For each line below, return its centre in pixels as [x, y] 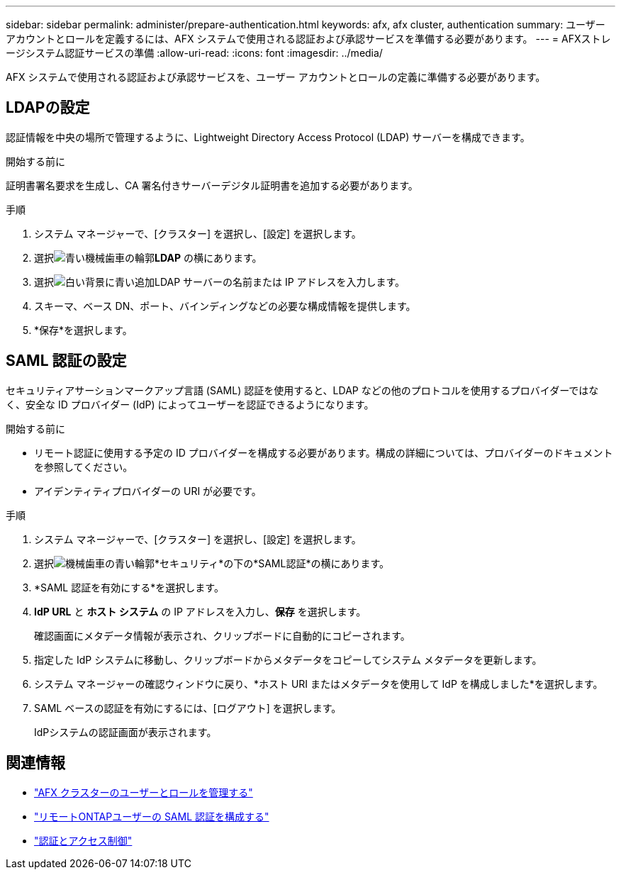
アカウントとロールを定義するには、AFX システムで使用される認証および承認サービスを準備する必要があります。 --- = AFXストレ [308, 39]
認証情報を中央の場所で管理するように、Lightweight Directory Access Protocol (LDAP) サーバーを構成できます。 [268, 137]
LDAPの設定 [48, 108]
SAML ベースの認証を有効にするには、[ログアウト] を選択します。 [188, 708]
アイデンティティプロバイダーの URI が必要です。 [148, 491]
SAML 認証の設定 [66, 361]
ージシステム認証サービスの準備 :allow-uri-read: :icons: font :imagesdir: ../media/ [194, 53]
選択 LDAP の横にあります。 [148, 257]
